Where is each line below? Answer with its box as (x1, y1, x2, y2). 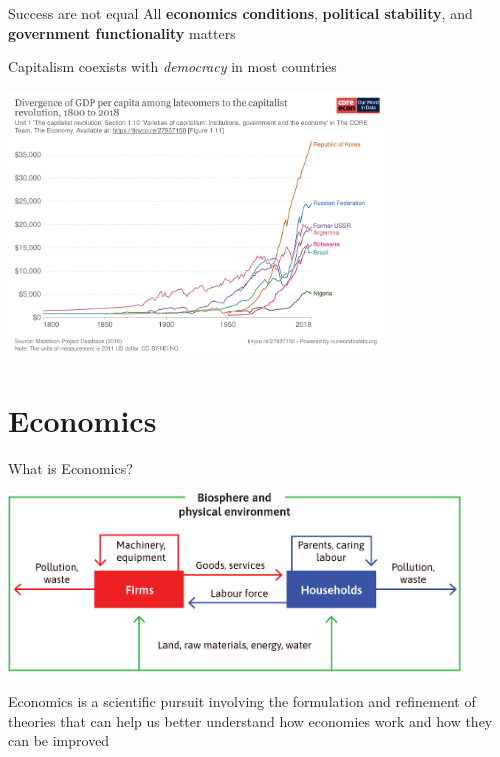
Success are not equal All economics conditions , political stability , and (8, 3, 473, 23)
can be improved (8, 730, 110, 751)
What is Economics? (8, 458, 133, 479)
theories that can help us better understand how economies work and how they (8, 710, 493, 731)
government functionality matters (8, 22, 236, 43)
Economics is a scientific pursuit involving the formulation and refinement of (8, 690, 476, 711)
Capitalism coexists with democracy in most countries (8, 56, 337, 77)
